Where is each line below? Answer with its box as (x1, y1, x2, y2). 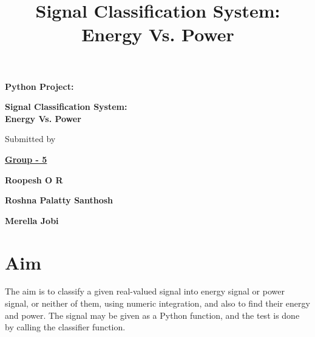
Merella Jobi (5, 214, 59, 226)
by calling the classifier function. (5, 321, 126, 333)
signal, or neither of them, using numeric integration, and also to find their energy (5, 297, 310, 310)
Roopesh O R (5, 173, 63, 186)
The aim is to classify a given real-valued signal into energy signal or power (5, 285, 285, 298)
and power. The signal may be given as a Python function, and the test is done (5, 308, 300, 321)
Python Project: (5, 80, 74, 92)
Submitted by (5, 132, 56, 145)
